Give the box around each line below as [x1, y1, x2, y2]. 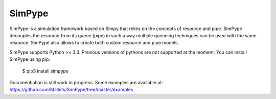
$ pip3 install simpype [22, 68, 69, 74]
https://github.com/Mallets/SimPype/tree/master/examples [9, 87, 133, 93]
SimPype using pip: [9, 56, 51, 62]
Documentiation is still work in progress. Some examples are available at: [9, 79, 163, 85]
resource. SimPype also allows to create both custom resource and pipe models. [9, 40, 179, 46]
